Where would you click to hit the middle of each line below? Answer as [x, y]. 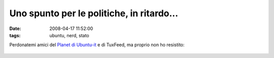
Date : [15, 28]
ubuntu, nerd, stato [69, 35]
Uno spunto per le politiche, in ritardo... [94, 13]
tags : [15, 35]
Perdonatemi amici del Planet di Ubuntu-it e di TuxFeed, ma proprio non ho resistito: [97, 45]
